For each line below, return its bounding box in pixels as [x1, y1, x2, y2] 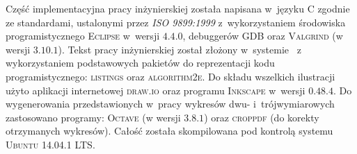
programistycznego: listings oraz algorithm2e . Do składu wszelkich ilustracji [6, 69, 335, 83]
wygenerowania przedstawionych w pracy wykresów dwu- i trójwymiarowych [6, 96, 335, 111]
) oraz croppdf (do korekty [204, 110, 319, 124]
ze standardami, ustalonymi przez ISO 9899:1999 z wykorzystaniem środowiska [6, 15, 346, 29]
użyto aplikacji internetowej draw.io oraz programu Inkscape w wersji [6, 83, 306, 97]
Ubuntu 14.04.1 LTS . [6, 137, 95, 151]
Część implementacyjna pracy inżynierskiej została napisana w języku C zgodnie [6, 1, 350, 15]
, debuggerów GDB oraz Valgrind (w [182, 28, 343, 43]
